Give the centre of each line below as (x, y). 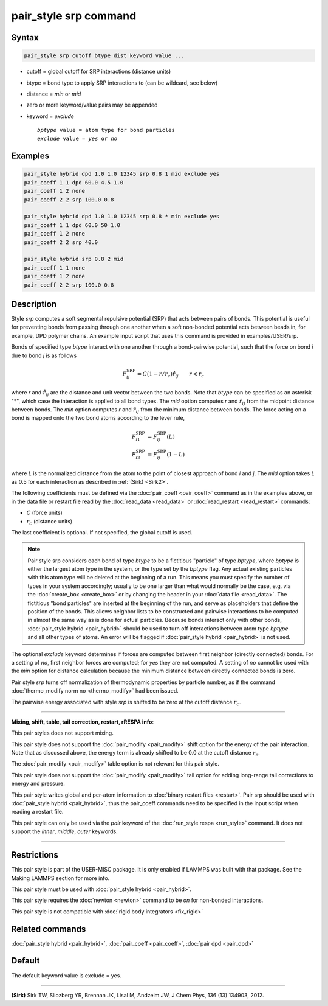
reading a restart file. (37, 812)
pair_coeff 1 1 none (54, 267)
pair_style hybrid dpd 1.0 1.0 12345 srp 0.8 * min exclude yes (122, 217)
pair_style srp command (74, 16)
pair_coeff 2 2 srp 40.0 (61, 242)
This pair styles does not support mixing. (62, 733)
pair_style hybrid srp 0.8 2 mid (74, 259)
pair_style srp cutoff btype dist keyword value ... (104, 56)
